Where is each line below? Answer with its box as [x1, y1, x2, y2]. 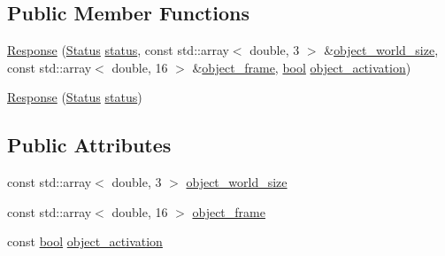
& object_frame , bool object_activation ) [192, 58, 411, 76]
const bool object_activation [7, 232, 163, 251]
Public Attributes [7, 131, 172, 159]
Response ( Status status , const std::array [7, 41, 229, 59]
